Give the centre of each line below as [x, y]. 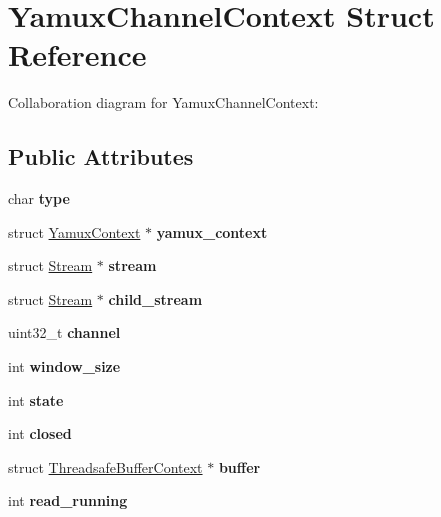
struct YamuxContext [74, 231]
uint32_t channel [64, 332]
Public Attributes [101, 156]
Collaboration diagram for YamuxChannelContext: [163, 102]
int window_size [64, 366]
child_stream [155, 298]
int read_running [68, 500]
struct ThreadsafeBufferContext [105, 466]
